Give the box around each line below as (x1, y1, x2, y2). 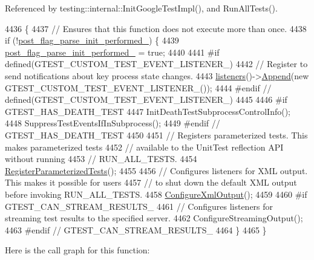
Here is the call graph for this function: (5, 244, 150, 256)
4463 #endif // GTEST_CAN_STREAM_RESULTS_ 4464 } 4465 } (5, 223, 267, 236)
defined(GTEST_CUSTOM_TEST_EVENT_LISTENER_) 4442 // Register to (5, 57, 308, 70)
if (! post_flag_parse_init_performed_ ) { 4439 (5, 34, 179, 47)
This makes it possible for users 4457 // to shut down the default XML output (5, 176, 297, 189)
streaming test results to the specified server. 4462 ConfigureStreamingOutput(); (5, 212, 303, 224)
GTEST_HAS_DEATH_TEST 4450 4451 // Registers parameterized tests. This (5, 128, 308, 141)
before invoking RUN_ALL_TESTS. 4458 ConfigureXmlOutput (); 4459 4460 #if (5, 187, 307, 200)
